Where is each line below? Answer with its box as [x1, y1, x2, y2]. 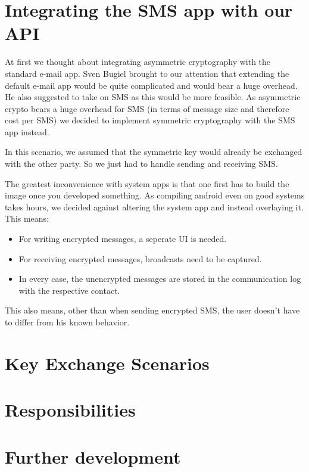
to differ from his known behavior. [5, 316, 130, 328]
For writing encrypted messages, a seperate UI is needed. [18, 232, 227, 245]
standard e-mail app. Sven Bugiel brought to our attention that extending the [5, 67, 289, 79]
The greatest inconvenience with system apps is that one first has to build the [5, 177, 289, 190]
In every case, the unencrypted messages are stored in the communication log [18, 272, 301, 285]
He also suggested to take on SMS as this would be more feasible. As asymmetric [5, 91, 301, 103]
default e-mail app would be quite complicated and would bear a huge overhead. [5, 79, 298, 91]
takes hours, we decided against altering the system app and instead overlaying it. [5, 200, 304, 213]
